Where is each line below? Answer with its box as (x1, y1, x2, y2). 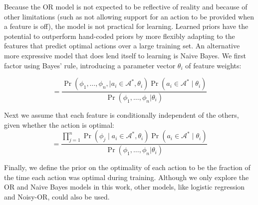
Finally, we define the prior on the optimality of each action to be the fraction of (4, 162, 251, 173)
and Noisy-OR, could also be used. (4, 191, 110, 202)
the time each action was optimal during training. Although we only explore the (4, 172, 249, 182)
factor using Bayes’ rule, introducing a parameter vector (4, 60, 176, 70)
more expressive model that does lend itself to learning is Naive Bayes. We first (4, 50, 247, 60)
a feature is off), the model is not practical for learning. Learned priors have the (4, 21, 249, 31)
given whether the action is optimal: (4, 119, 115, 130)
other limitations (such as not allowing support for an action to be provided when (4, 11, 255, 21)
